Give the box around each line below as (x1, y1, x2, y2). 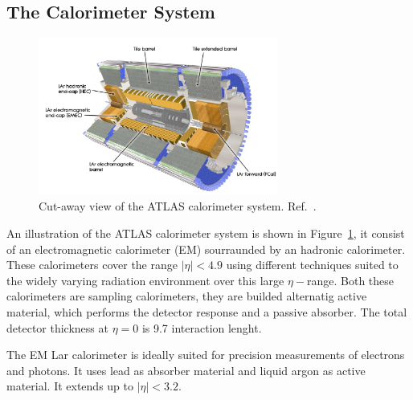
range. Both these (307, 271, 395, 288)
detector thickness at (6, 319, 108, 336)
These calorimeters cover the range (6, 256, 178, 273)
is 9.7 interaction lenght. (141, 319, 262, 336)
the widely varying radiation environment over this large (6, 271, 284, 288)
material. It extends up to (6, 378, 134, 394)
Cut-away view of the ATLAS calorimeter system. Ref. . (39, 198, 317, 214)
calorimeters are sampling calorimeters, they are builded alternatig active (6, 288, 367, 304)
